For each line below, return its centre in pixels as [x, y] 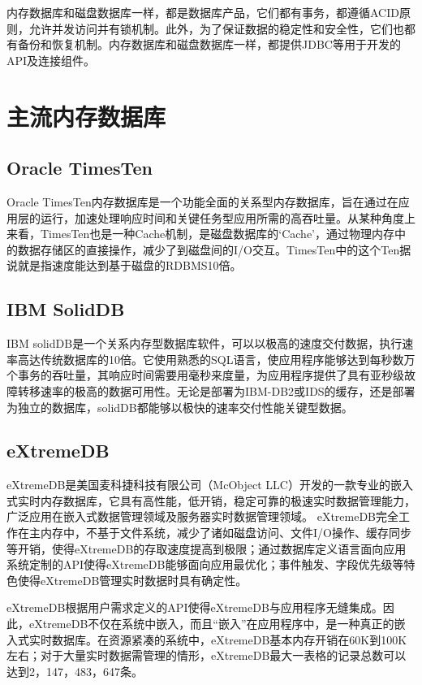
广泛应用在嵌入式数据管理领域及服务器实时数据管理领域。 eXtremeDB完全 [203, 516]
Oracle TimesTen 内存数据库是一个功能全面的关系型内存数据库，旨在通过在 [202, 201]
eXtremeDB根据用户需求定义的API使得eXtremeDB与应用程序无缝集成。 [195, 607]
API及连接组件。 [51, 60]
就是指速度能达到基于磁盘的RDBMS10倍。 [129, 265]
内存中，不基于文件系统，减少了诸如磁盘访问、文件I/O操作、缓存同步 [226, 533]
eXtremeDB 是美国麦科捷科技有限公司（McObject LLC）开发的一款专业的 [198, 485]
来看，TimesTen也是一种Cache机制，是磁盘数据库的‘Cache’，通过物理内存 [200, 234]
